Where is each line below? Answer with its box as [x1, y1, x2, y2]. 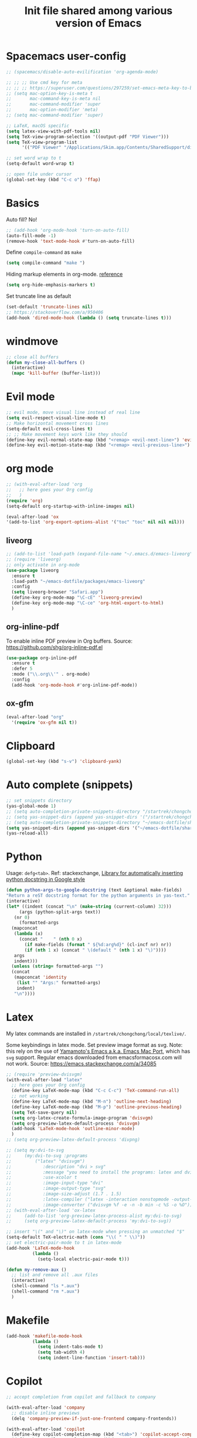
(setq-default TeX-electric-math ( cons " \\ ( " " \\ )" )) [6, 1234, 145, 1240]
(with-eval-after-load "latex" [6, 1077, 83, 1083]
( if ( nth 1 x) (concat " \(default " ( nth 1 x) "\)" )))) [24, 947, 167, 953]
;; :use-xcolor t [6, 1175, 77, 1181]
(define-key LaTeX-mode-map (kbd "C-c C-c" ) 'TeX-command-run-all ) [11, 1088, 180, 1094]
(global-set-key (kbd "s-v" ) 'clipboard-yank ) [6, 758, 122, 765]
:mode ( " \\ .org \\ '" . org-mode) [11, 671, 91, 677]
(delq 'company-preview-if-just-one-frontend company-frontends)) [11, 1415, 177, 1422]
